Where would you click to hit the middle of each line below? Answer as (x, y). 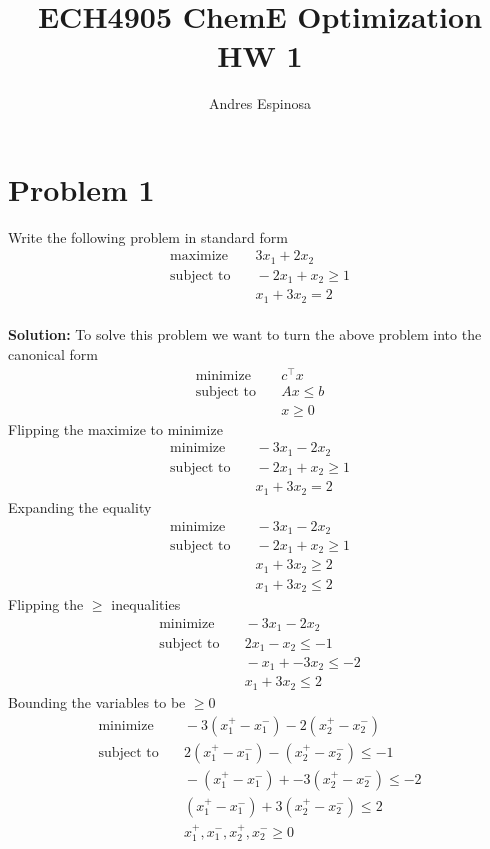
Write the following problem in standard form (148, 236)
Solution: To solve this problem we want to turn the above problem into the (245, 334)
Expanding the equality (80, 506)
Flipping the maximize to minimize (115, 428)
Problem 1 (81, 188)
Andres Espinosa (260, 103)
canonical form (53, 354)
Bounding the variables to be (97, 701)
